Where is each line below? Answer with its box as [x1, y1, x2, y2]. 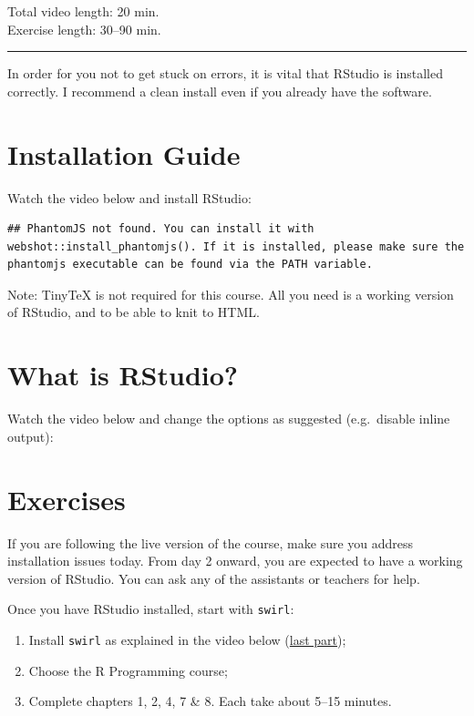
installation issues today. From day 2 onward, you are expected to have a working [7, 551, 463, 570]
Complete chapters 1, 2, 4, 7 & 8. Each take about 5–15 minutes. [28, 691, 392, 711]
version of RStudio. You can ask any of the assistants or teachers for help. [7, 568, 420, 588]
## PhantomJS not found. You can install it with [7, 222, 314, 236]
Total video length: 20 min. [7, 2, 160, 20]
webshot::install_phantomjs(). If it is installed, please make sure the [7, 240, 465, 253]
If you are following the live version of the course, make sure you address [7, 533, 414, 552]
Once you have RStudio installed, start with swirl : [7, 599, 294, 619]
